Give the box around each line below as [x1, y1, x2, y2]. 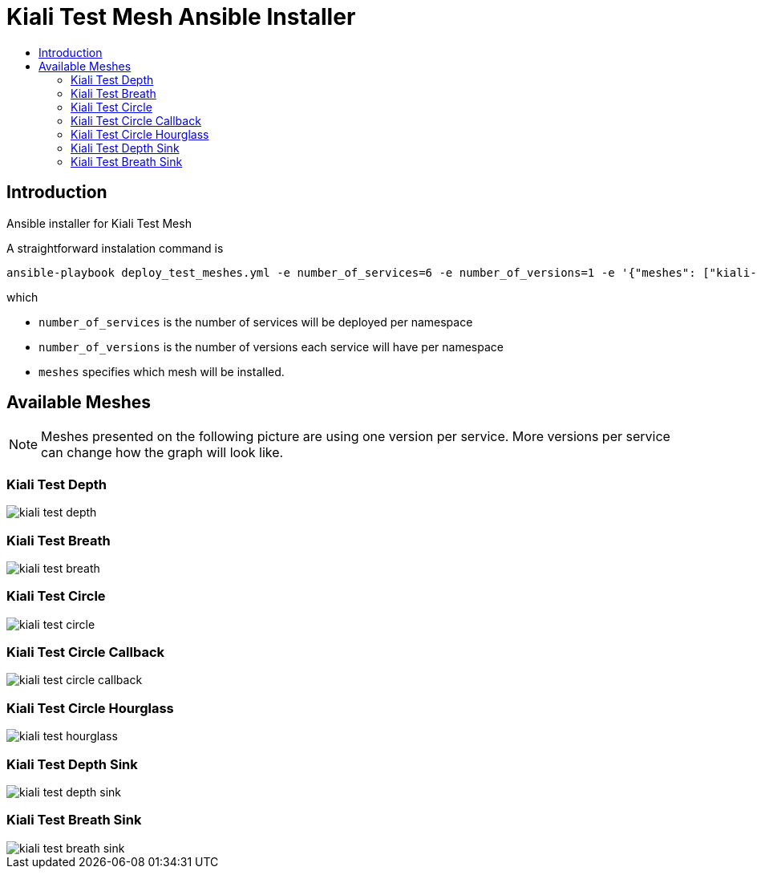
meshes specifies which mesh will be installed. [38, 364, 285, 379]
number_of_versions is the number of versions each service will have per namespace [38, 339, 504, 354]
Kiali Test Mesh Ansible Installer [6, 3, 356, 30]
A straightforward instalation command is [6, 241, 224, 255]
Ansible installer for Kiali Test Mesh [6, 216, 192, 230]
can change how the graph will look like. [41, 444, 284, 461]
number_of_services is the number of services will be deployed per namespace [38, 314, 473, 329]
